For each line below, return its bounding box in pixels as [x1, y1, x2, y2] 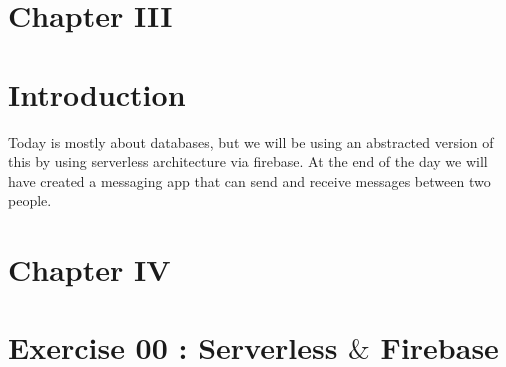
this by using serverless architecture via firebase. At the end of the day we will [8, 151, 488, 172]
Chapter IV [8, 249, 171, 290]
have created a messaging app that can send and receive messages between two [8, 170, 491, 191]
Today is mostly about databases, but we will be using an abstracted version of [8, 131, 494, 152]
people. [8, 190, 52, 211]
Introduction [8, 73, 186, 114]
